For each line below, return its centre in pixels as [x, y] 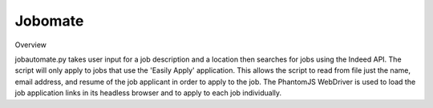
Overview [31, 45]
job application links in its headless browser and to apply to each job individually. [148, 93]
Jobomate [49, 21]
